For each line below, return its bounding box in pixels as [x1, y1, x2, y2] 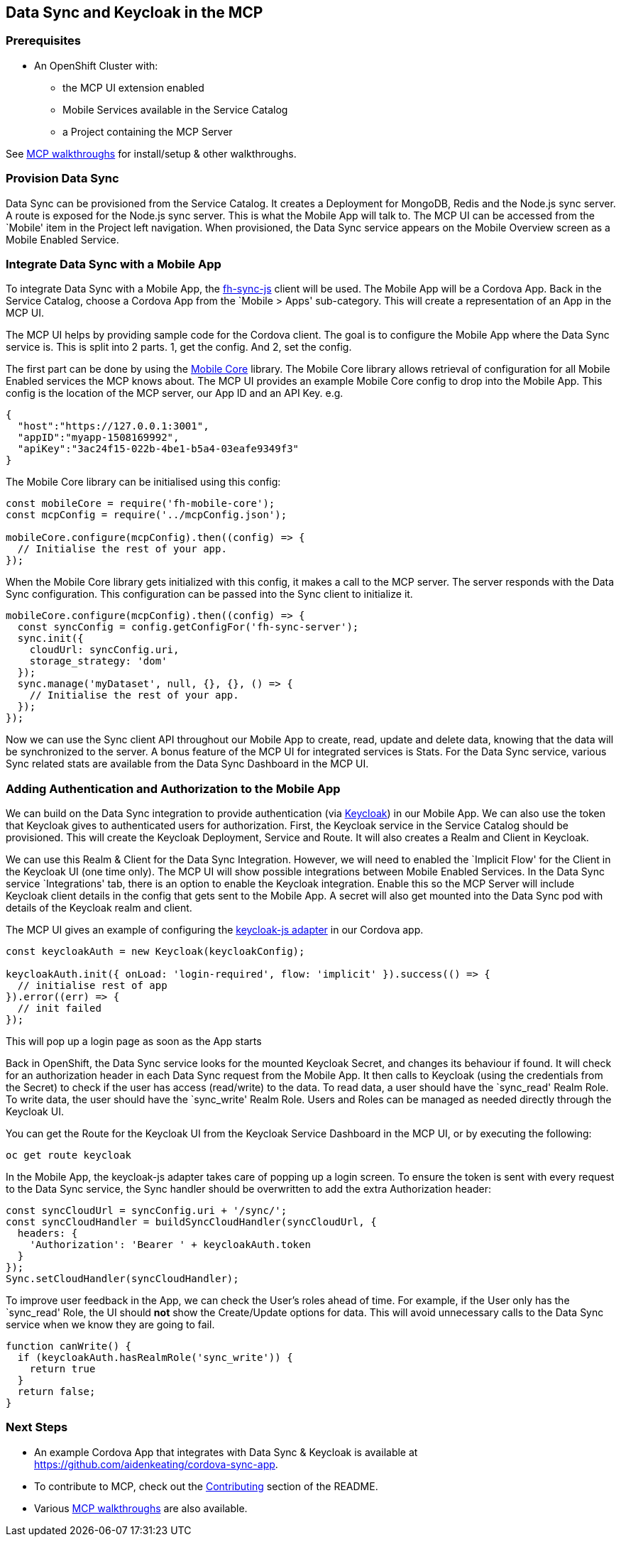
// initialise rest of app [17, 980, 167, 992]
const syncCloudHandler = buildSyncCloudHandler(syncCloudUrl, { [6, 1216, 377, 1228]
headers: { [17, 1227, 78, 1240]
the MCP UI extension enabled [62, 81, 204, 94]
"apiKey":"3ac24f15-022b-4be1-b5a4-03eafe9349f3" [17, 443, 299, 455]
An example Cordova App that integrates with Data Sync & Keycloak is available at [34, 1445, 418, 1458]
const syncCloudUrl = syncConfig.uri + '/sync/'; [6, 1205, 287, 1217]
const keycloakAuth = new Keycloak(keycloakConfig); [6, 946, 305, 958]
